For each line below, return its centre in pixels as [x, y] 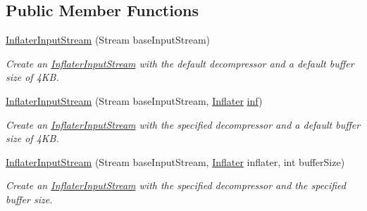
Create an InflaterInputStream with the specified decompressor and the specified [176, 185]
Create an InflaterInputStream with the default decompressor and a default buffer [180, 63]
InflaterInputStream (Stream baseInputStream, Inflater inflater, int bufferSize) [175, 161]
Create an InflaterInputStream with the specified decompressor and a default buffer [183, 124]
